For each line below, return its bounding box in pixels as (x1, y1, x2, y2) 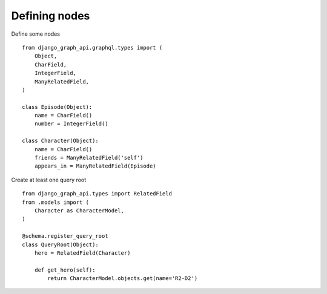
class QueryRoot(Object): (22, 241, 99, 248)
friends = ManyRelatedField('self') (34, 154, 144, 162)
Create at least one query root (11, 176, 87, 183)
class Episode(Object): (22, 103, 93, 110)
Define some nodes (11, 30, 61, 38)
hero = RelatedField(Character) (34, 249, 131, 256)
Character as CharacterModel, (34, 207, 124, 214)
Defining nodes (11, 9, 90, 22)
